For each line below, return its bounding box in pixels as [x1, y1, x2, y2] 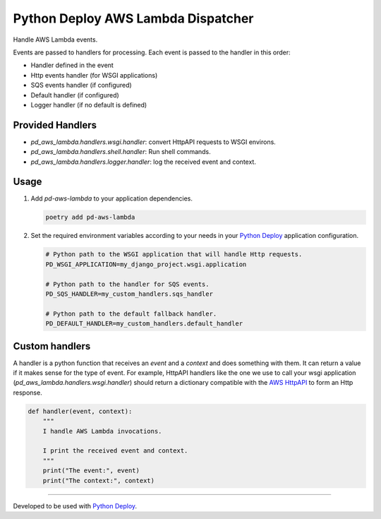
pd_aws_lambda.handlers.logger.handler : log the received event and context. [30, 157, 257, 166]
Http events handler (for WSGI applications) [30, 71, 158, 79]
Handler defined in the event [30, 61, 114, 70]
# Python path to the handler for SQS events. [45, 280, 210, 288]
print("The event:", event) [42, 467, 140, 475]
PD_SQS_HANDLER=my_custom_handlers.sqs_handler [45, 290, 213, 298]
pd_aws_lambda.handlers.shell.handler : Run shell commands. [30, 148, 211, 156]
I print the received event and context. [42, 447, 188, 455]
